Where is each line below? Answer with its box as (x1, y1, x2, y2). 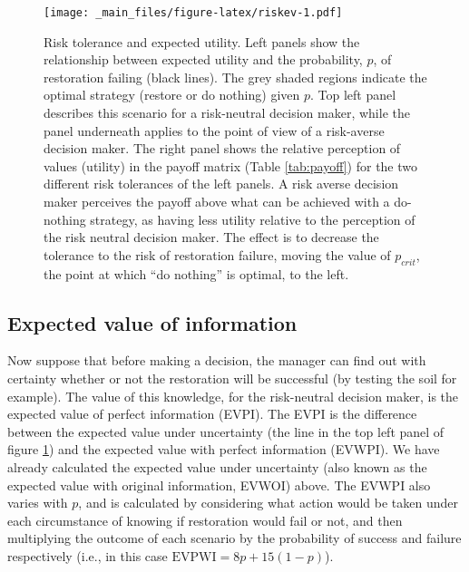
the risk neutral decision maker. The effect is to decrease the (44, 228, 379, 247)
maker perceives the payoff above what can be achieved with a (44, 192, 390, 210)
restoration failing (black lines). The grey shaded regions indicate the (44, 67, 427, 86)
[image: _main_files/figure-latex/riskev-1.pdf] (44, 6, 343, 19)
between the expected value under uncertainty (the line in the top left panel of (7, 422, 445, 441)
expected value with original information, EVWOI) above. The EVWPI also (7, 475, 431, 494)
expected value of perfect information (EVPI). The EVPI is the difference (7, 404, 417, 423)
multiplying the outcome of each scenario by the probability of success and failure (7, 528, 462, 548)
